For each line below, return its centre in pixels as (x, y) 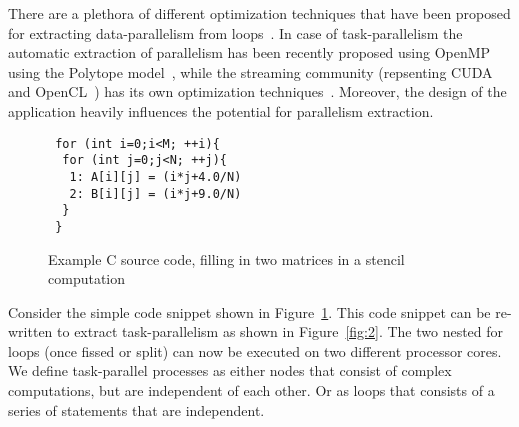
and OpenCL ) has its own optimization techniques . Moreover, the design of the (257, 91)
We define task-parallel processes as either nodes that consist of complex (230, 370)
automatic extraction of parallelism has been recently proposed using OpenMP (249, 52)
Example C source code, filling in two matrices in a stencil (226, 258)
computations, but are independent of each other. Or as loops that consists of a (251, 390)
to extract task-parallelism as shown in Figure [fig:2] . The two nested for (280, 331)
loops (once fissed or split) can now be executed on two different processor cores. (255, 350)
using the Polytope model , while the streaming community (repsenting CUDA (250, 71)
